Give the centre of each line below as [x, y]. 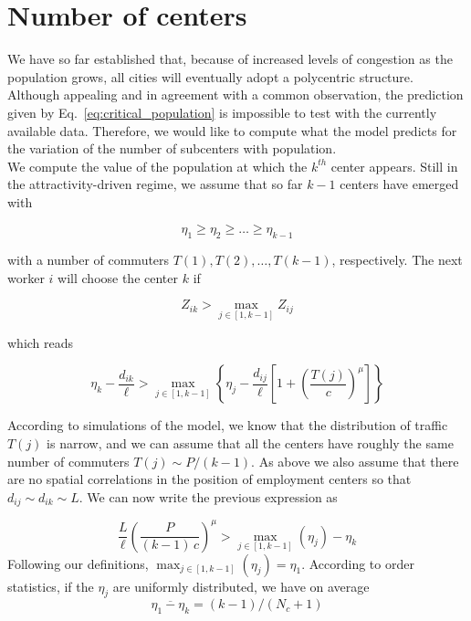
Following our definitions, [78, 563]
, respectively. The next [397, 260]
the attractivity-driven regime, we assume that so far [155, 184]
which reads [41, 342]
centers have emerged [399, 184]
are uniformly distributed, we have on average [241, 586]
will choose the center [118, 277]
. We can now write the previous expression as [208, 496]
